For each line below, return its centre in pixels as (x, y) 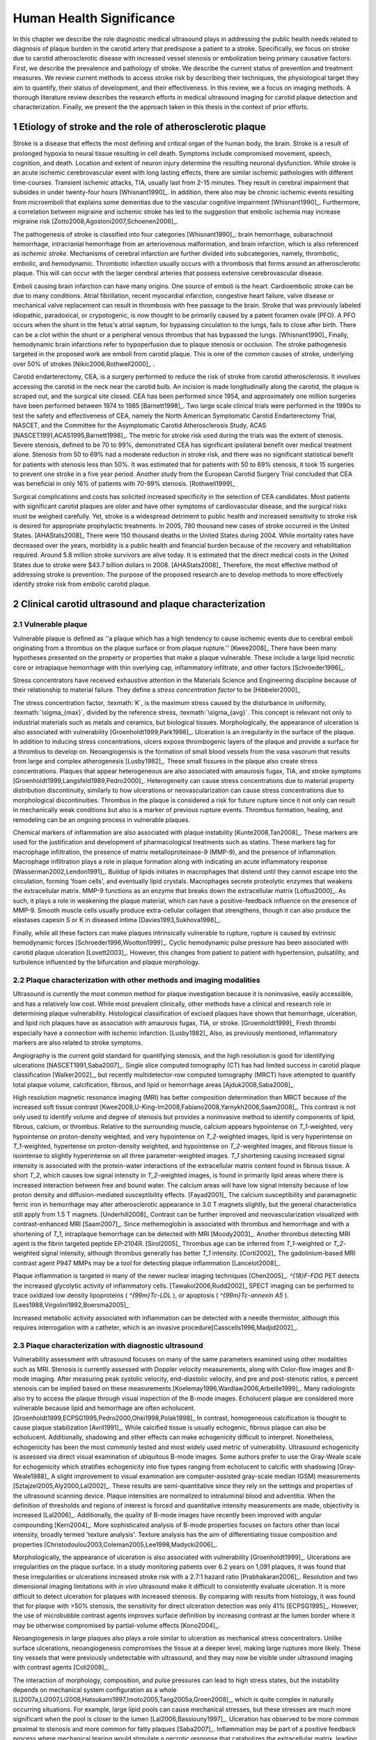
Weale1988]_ (31, 1476)
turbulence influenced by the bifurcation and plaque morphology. (107, 962)
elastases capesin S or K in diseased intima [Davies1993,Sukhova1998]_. (117, 920)
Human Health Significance (94, 18)
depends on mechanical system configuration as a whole (95, 1690)
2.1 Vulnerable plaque (50, 624)
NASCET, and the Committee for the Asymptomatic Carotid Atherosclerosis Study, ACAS (140, 425)
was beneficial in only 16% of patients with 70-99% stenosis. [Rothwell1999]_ (124, 484)
